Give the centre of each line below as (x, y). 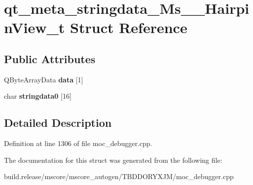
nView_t (35, 27)
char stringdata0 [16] (38, 96)
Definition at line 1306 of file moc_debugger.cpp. (78, 143)
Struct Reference (129, 27)
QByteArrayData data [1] (44, 79)
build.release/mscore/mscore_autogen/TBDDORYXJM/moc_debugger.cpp (119, 176)
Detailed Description (58, 123)
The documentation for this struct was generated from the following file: (113, 160)
